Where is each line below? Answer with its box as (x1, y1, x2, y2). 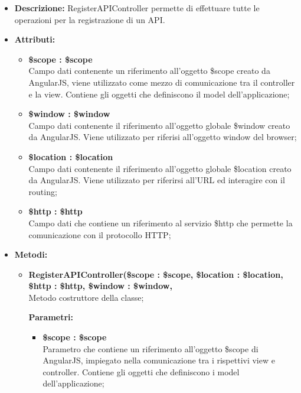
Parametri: (28, 311, 74, 323)
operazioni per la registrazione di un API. (14, 13, 165, 25)
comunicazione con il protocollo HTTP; (28, 228, 171, 241)
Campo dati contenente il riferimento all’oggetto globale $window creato (28, 119, 290, 131)
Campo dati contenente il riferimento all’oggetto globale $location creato (28, 162, 292, 174)
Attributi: (14, 33, 55, 46)
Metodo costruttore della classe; (28, 291, 144, 303)
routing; (28, 185, 57, 197)
